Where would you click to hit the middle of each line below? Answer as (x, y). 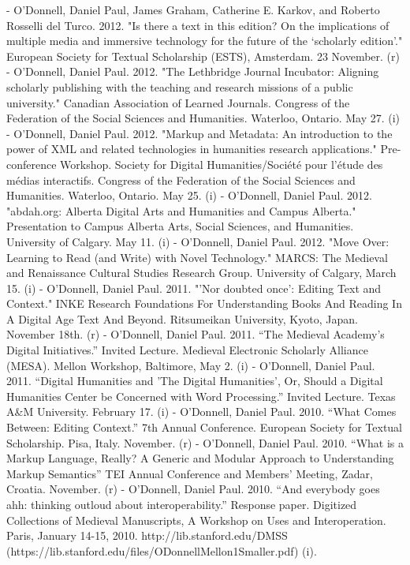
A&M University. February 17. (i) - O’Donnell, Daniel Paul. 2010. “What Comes (201, 412)
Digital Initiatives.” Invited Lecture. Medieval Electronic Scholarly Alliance (187, 350)
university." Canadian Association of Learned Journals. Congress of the (178, 102)
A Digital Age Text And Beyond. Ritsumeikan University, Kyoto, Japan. (182, 318)
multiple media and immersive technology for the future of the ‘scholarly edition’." (205, 41)
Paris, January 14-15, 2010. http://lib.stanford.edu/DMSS (147, 535)
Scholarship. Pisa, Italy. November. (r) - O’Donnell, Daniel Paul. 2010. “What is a (205, 442)
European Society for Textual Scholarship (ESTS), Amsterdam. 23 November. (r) (203, 56)
